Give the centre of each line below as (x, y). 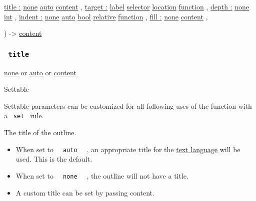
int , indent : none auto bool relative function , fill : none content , (106, 16)
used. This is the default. (54, 159)
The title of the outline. (40, 132)
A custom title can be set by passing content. (85, 192)
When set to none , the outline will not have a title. (102, 175)
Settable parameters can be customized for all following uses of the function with (128, 105)
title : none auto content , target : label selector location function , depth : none (126, 6)
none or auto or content (40, 72)
